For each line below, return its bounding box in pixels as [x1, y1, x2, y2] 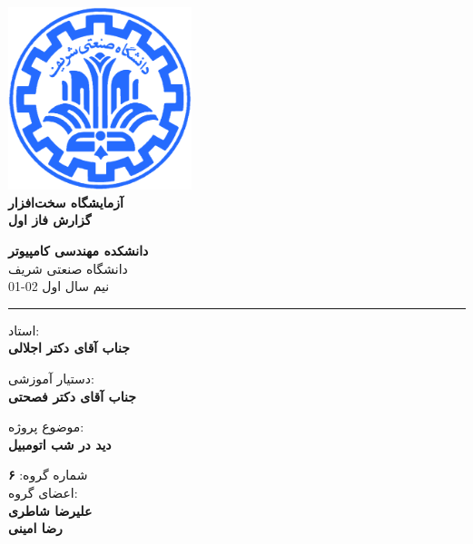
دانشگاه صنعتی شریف [8, 258, 128, 277]
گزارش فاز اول [8, 210, 92, 229]
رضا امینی [8, 519, 63, 538]
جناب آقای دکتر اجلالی [8, 338, 130, 357]
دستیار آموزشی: [8, 368, 94, 387]
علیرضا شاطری [8, 500, 93, 520]
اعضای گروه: [8, 482, 78, 501]
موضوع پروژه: [8, 417, 84, 436]
